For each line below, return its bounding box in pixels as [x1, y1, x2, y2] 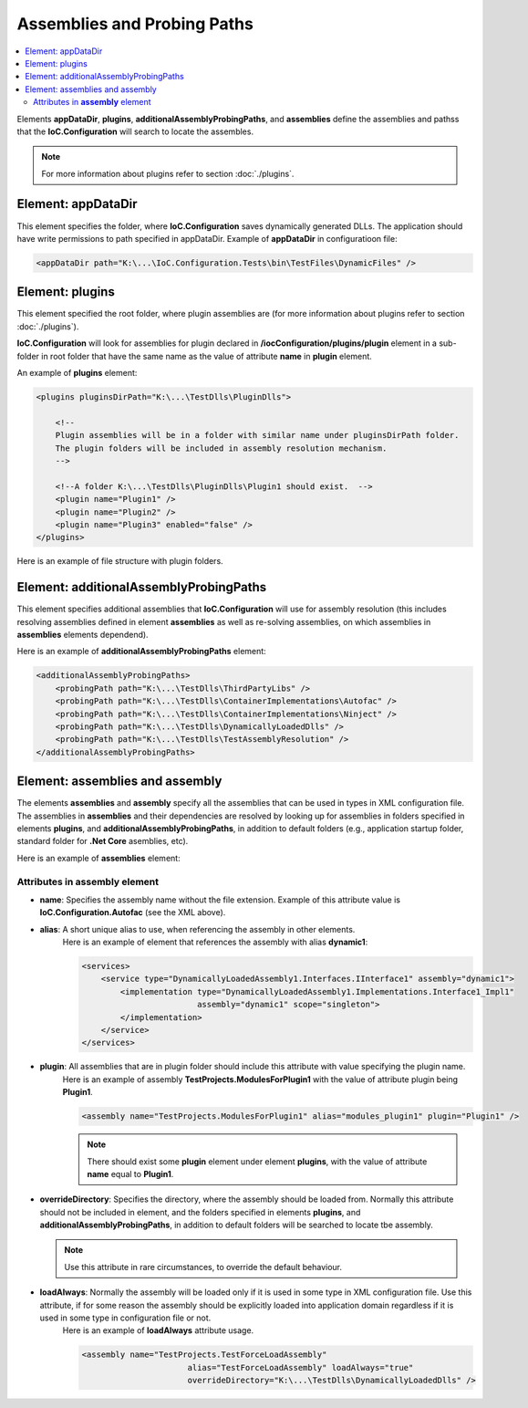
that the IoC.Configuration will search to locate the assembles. [16, 126, 254, 137]
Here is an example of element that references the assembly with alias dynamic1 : [62, 936, 368, 948]
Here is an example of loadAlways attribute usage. [62, 1325, 254, 1336]
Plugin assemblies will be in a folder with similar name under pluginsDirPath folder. [55, 430, 460, 441]
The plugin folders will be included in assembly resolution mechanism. [55, 443, 388, 454]
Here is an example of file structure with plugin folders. [16, 556, 223, 567]
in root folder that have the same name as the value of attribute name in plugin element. [41, 350, 373, 361]
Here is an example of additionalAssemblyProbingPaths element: [16, 646, 266, 657]
